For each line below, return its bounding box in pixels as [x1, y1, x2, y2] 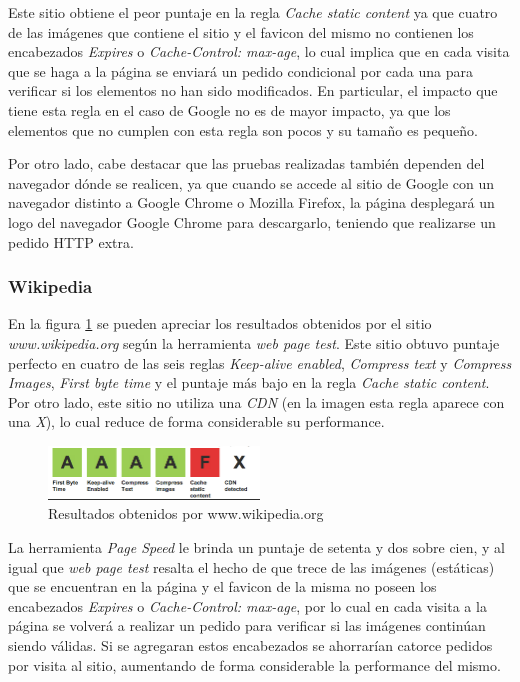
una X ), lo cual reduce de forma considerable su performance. [8, 411, 385, 432]
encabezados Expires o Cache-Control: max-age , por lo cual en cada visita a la [8, 595, 487, 616]
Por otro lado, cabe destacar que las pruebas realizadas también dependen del [8, 153, 485, 174]
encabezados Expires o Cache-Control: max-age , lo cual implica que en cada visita [8, 41, 510, 62]
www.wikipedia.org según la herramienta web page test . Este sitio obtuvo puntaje [8, 332, 500, 353]
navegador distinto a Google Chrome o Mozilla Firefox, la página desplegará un [8, 192, 495, 213]
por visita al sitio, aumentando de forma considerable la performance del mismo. [8, 654, 501, 675]
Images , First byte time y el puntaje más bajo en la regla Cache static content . [8, 372, 490, 393]
